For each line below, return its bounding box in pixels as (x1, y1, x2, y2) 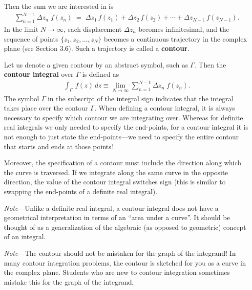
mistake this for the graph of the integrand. (4, 276, 134, 287)
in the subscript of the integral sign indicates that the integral (47, 93, 233, 103)
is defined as (82, 69, 119, 79)
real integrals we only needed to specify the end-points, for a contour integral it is (4, 122, 249, 132)
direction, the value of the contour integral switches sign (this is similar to (4, 177, 226, 187)
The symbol (4, 93, 40, 103)
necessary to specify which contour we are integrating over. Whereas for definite (4, 112, 243, 122)
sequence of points (4, 33, 59, 44)
